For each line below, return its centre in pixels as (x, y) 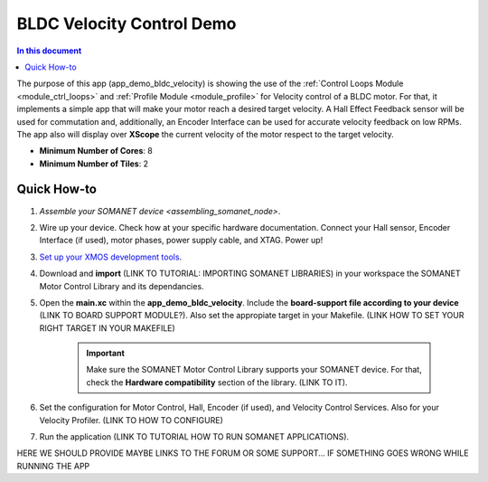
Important (106, 354)
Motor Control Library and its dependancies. (122, 286)
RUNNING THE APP (53, 466)
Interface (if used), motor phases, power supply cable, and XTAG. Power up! (181, 241)
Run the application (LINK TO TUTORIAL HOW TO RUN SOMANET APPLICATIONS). (194, 437)
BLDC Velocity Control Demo (127, 24)
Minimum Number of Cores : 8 (96, 151)
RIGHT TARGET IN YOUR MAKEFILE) (107, 328)
